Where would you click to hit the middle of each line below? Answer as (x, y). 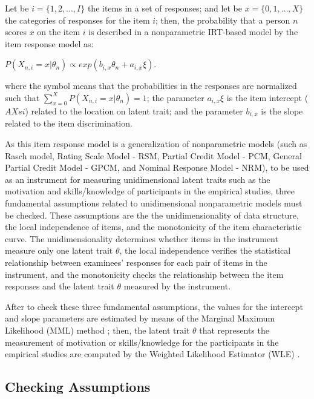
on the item (59, 32)
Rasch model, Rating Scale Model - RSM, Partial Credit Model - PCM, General (153, 155)
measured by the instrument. (177, 286)
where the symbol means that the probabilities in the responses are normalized (151, 86)
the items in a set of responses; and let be (165, 8)
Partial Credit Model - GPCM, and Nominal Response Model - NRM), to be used (157, 167)
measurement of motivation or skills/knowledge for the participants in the (142, 342)
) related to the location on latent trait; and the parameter (134, 110)
